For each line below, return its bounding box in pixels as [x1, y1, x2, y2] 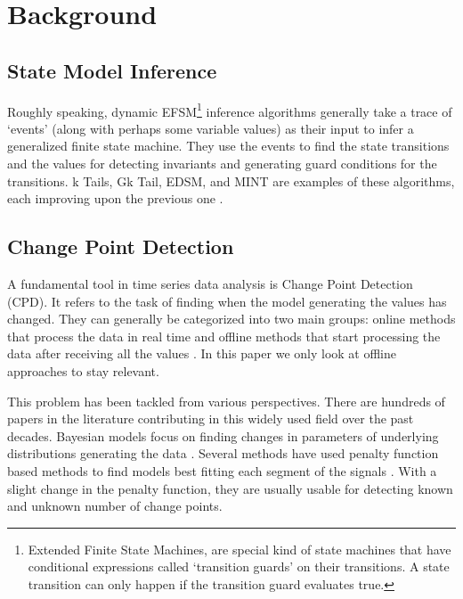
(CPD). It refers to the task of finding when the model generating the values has [7, 291, 447, 310]
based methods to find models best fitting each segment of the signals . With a [7, 461, 437, 480]
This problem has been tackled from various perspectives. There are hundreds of [7, 391, 445, 410]
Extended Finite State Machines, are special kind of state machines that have [28, 539, 451, 558]
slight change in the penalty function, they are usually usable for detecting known [7, 479, 453, 497]
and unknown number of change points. [7, 496, 223, 515]
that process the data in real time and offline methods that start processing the [7, 326, 441, 345]
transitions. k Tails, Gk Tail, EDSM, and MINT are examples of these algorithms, [7, 171, 455, 190]
